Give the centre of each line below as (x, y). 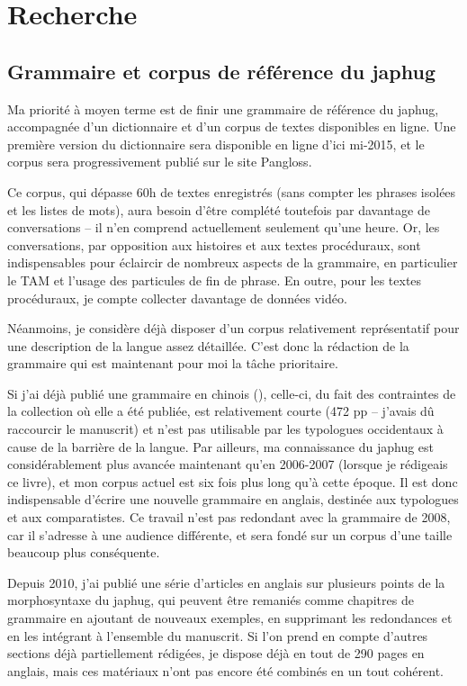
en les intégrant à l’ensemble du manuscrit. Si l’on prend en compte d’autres (218, 635)
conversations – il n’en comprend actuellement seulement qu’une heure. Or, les (224, 227)
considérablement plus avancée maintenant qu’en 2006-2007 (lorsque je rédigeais (228, 464)
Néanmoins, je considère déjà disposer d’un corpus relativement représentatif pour (233, 328)
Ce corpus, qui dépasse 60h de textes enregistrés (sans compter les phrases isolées (232, 191)
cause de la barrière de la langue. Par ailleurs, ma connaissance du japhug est (221, 446)
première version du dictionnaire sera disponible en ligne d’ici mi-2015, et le (216, 144)
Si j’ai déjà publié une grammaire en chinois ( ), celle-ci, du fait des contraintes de (232, 393)
